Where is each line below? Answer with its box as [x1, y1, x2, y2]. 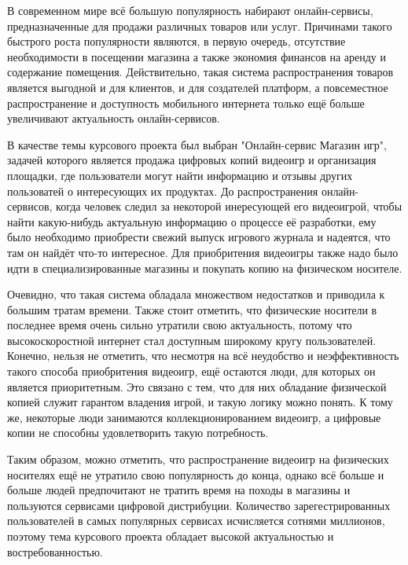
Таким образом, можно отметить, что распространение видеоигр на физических [7, 451, 389, 468]
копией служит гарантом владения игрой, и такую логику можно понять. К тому [7, 394, 393, 410]
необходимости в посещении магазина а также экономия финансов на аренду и [7, 48, 386, 64]
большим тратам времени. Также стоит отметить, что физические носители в [7, 301, 377, 317]
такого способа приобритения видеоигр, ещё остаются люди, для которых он [7, 363, 376, 380]
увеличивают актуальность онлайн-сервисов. [7, 110, 220, 127]
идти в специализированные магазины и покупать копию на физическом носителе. [7, 259, 402, 276]
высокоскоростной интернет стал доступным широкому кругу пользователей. [7, 332, 377, 348]
